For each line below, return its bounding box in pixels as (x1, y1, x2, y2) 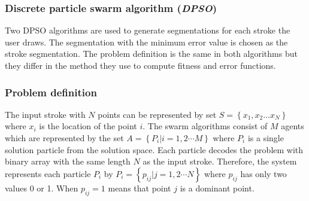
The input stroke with (5, 108, 86, 120)
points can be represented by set (98, 108, 217, 120)
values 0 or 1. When (5, 181, 78, 194)
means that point (108, 181, 171, 194)
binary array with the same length (5, 155, 131, 167)
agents (281, 120, 304, 132)
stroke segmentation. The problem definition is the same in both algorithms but (5, 47, 298, 60)
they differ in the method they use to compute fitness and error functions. (5, 59, 276, 71)
